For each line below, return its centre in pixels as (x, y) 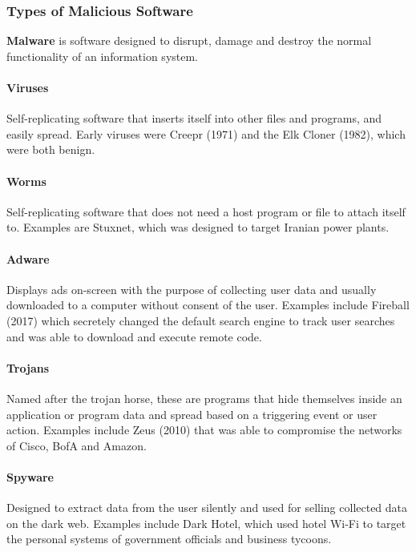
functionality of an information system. (103, 56)
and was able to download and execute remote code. (134, 336)
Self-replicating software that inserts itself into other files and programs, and (194, 118)
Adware (28, 258)
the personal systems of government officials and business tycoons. (169, 539)
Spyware (30, 476)
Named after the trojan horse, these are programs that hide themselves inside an (204, 398)
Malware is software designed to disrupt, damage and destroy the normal (189, 40)
